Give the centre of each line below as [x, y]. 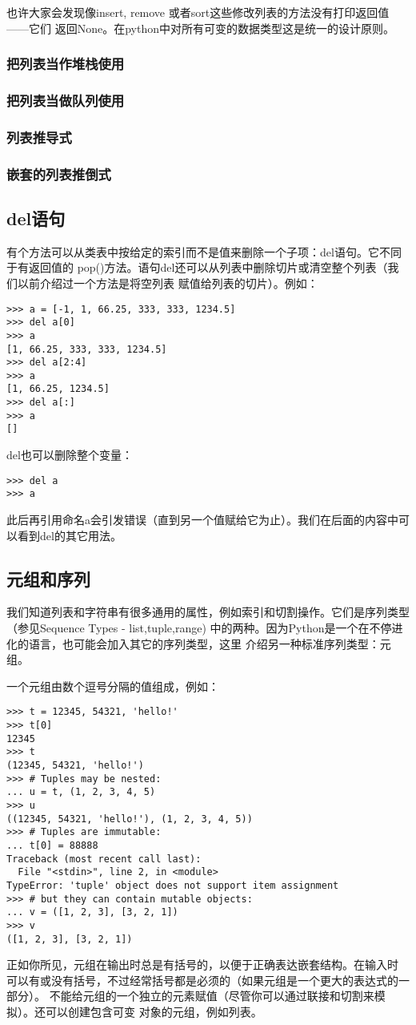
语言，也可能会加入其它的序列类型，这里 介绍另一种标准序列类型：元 [210, 643]
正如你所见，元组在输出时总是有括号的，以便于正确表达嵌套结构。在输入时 [202, 964]
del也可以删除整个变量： [70, 455]
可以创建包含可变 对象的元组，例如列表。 [154, 1011]
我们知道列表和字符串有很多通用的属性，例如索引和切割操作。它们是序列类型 [208, 612]
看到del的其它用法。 [69, 535]
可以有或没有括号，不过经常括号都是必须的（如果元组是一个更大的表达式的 [202, 980]
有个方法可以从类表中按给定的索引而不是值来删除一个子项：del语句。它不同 [204, 251]
